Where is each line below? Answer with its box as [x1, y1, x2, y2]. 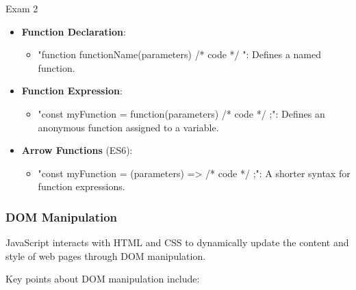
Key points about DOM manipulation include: [5, 272, 200, 286]
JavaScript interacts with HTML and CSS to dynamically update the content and [5, 235, 349, 250]
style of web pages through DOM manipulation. [5, 248, 206, 263]
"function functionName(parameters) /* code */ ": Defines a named [38, 47, 321, 62]
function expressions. [38, 179, 125, 194]
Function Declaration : [21, 24, 126, 38]
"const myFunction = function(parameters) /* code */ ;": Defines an [38, 106, 325, 120]
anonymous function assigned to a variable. [38, 120, 219, 134]
